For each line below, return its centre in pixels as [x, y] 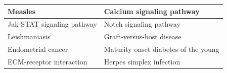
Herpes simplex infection [142, 61]
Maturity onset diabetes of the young [162, 49]
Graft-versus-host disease [143, 36]
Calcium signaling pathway [152, 11]
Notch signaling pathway [142, 24]
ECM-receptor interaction [48, 61]
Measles [22, 11]
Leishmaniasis [29, 36]
